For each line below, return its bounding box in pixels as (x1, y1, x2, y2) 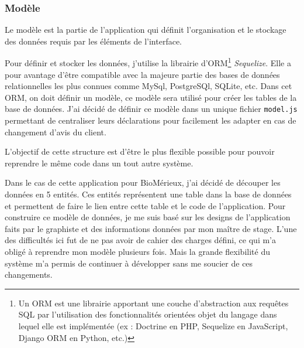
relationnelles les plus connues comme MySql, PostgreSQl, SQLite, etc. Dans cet (5, 80, 292, 92)
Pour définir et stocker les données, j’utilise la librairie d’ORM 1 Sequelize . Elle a (5, 55, 291, 69)
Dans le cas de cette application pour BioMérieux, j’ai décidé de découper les (5, 176, 281, 189)
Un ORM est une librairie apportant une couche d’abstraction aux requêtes (18, 296, 289, 309)
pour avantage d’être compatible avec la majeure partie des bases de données (5, 68, 280, 80)
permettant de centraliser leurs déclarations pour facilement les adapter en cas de (5, 114, 296, 127)
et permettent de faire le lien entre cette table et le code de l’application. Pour (5, 199, 286, 211)
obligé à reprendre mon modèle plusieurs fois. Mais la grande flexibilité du (5, 245, 270, 258)
